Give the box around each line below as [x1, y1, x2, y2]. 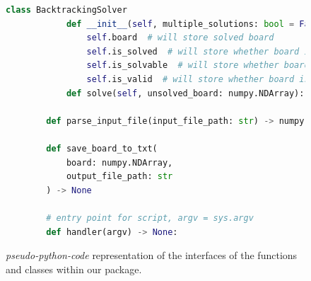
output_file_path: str [66, 171, 173, 182]
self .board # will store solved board [86, 33, 274, 43]
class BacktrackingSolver [6, 5, 127, 15]
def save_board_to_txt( [46, 143, 158, 154]
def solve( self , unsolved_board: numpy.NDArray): [66, 88, 305, 98]
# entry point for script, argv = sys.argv [46, 212, 254, 223]
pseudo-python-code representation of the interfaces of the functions [6, 248, 298, 263]
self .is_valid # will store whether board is [86, 74, 310, 84]
